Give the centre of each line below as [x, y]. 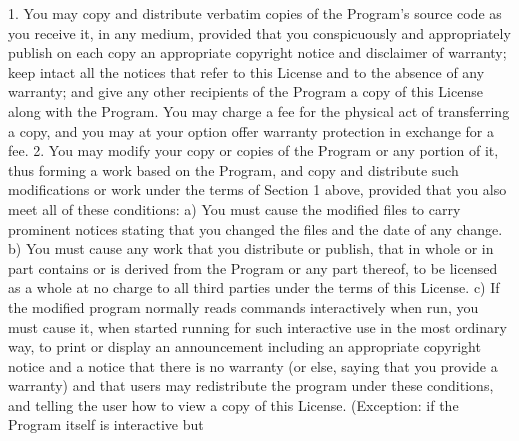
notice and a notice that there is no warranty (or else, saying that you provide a [253, 365]
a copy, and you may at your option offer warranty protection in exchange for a [251, 130]
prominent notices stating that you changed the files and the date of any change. [255, 228]
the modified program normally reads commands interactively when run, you [243, 306]
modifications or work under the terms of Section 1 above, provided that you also [257, 189]
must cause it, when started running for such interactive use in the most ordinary [257, 326]
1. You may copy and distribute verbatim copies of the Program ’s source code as [255, 13]
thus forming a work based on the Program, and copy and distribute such [233, 169]
